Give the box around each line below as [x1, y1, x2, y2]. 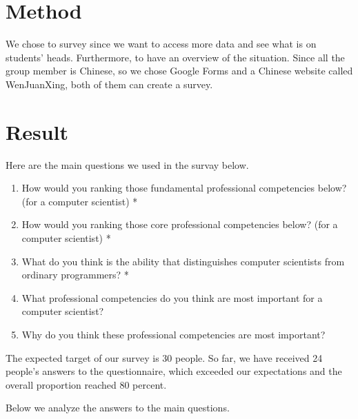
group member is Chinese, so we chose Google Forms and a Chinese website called [6, 63, 353, 78]
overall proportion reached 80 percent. [6, 377, 167, 391]
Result [6, 117, 68, 145]
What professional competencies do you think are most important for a [21, 290, 323, 305]
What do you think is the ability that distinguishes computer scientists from [21, 254, 345, 268]
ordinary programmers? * [21, 267, 129, 282]
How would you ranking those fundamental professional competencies [21, 181, 315, 195]
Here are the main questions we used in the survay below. [6, 157, 249, 172]
